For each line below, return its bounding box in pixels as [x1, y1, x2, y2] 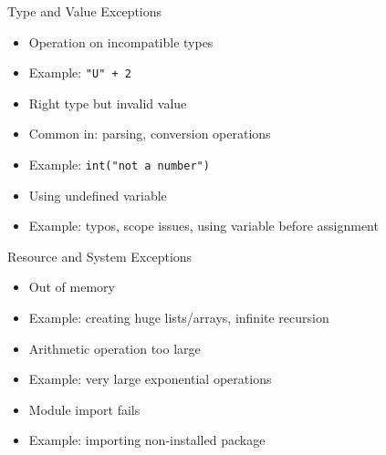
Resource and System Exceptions [7, 246, 193, 265]
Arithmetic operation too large [28, 338, 201, 357]
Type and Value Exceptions [7, 2, 162, 20]
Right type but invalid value [28, 93, 187, 112]
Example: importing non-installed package [28, 430, 266, 450]
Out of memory [28, 277, 115, 296]
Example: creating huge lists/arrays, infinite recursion [28, 308, 329, 327]
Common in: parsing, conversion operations [28, 124, 271, 143]
